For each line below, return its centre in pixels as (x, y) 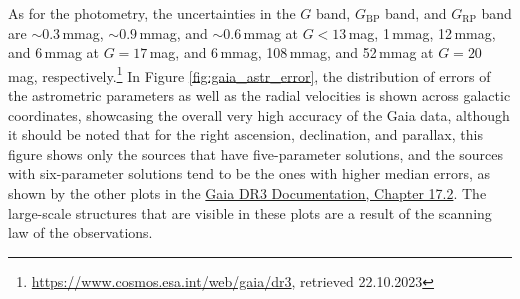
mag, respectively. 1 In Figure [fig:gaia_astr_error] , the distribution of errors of (249, 74)
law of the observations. (80, 232)
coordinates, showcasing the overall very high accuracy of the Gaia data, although (259, 114)
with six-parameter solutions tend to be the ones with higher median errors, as (249, 173)
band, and (416, 13)
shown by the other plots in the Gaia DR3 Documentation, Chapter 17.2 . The (247, 193)
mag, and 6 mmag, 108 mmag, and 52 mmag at (291, 52)
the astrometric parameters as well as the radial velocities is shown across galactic (259, 95)
